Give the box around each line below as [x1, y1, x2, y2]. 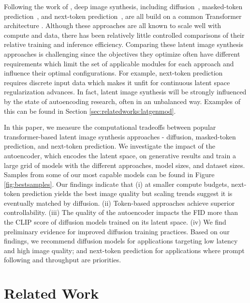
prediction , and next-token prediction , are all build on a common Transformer [4, 11, 242, 21]
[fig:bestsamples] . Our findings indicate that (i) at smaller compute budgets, [4, 179, 229, 189]
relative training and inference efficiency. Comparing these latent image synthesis [4, 39, 244, 49]
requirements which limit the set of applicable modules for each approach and [4, 58, 234, 68]
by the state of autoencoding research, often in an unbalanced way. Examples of [4, 96, 240, 106]
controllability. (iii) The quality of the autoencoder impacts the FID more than [4, 207, 238, 217]
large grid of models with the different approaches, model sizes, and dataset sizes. [4, 160, 245, 170]
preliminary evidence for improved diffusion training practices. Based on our [4, 226, 230, 236]
